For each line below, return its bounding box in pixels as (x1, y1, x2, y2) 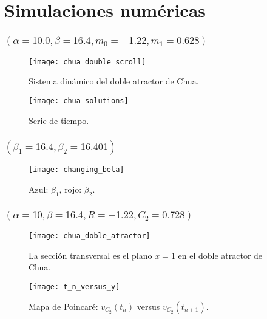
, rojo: (59, 183, 82, 196)
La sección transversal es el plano (29, 249, 152, 261)
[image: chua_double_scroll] (29, 57, 146, 66)
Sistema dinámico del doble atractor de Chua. (29, 75, 199, 87)
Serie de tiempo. (29, 114, 89, 126)
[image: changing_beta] (29, 165, 124, 174)
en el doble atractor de (178, 249, 263, 261)
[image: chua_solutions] (29, 96, 129, 105)
